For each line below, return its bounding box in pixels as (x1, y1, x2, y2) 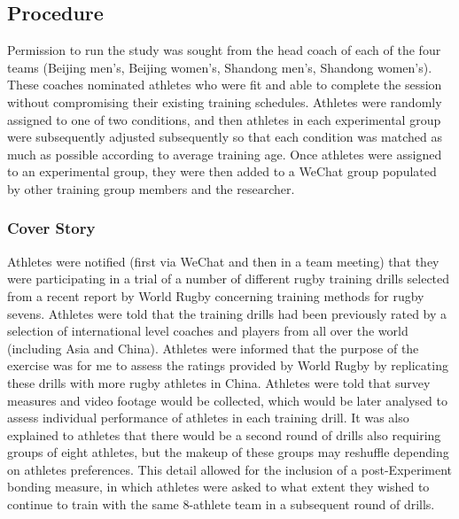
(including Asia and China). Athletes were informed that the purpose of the (7, 338, 419, 357)
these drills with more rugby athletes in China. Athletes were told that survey (7, 373, 431, 391)
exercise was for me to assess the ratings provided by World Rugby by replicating (7, 356, 448, 375)
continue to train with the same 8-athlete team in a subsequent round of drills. (7, 495, 435, 514)
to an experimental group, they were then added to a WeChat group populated (7, 162, 437, 181)
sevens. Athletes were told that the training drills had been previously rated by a (7, 304, 447, 322)
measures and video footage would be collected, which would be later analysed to (7, 391, 447, 409)
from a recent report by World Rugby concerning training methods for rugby (7, 286, 424, 305)
